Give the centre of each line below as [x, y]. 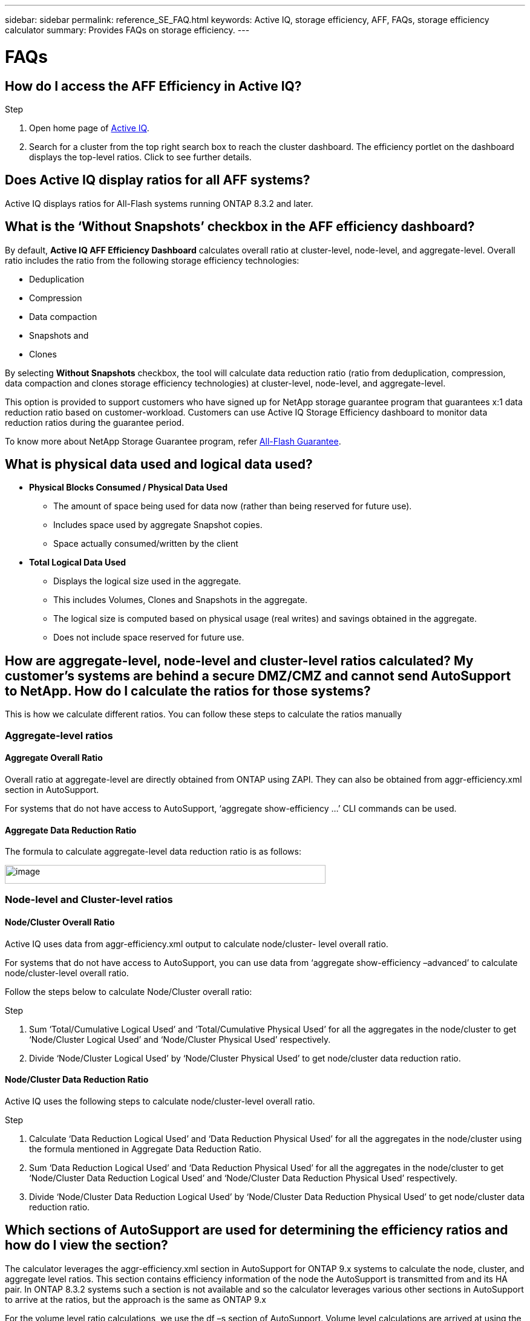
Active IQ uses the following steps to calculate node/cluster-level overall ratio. [160, 1101]
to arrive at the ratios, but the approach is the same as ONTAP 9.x [136, 1299]
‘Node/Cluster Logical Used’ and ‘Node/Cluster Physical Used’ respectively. [180, 1039]
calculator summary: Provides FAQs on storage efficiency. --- [127, 30]
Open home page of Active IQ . [89, 128]
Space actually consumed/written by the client [146, 544]
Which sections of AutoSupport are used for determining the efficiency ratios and [257, 1230]
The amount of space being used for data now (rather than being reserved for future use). [233, 506]
